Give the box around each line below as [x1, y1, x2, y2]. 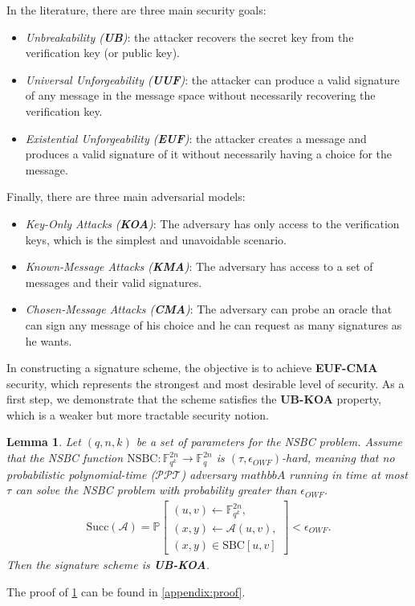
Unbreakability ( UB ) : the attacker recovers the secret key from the [25, 28, 354, 45]
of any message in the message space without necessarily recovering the [25, 87, 376, 104]
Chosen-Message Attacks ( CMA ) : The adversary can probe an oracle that [25, 301, 393, 317]
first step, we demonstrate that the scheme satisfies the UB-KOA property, [6, 391, 381, 407]
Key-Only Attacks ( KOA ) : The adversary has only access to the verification [25, 215, 400, 231]
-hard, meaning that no [282, 449, 395, 466]
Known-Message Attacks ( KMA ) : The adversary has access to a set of [25, 258, 373, 275]
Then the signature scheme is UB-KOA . [6, 556, 210, 572]
